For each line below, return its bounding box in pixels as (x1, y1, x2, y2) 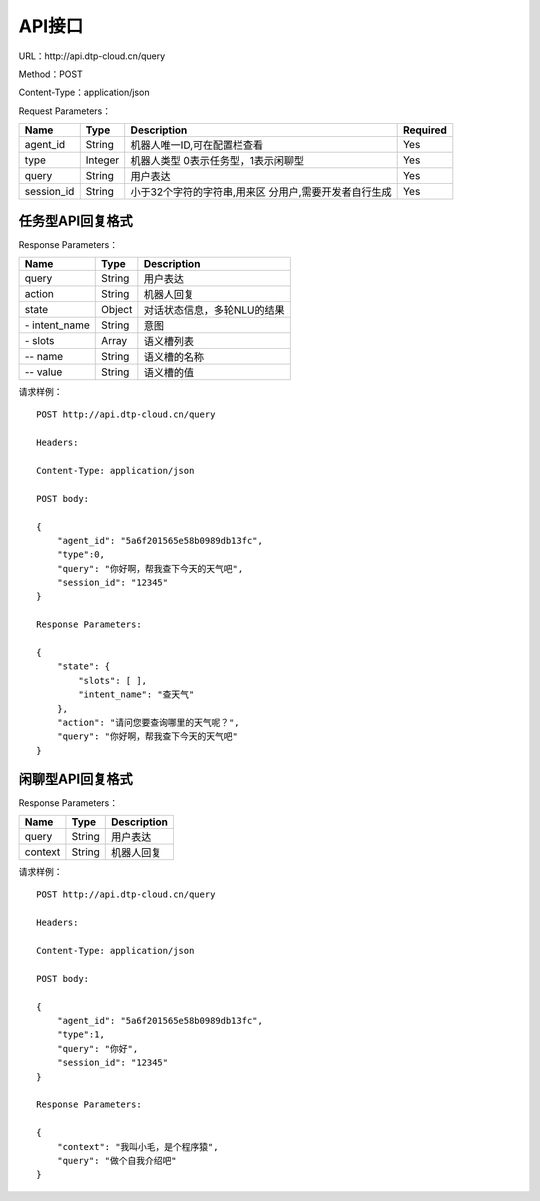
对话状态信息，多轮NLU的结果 (143, 303, 285, 317)
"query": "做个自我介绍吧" (56, 1155, 177, 1166)
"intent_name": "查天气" (78, 689, 195, 700)
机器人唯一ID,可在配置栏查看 (130, 138, 264, 152)
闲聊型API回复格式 (18, 770, 134, 787)
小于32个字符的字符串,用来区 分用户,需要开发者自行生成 (130, 185, 392, 199)
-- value (24, 365, 63, 379)
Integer (85, 153, 120, 167)
